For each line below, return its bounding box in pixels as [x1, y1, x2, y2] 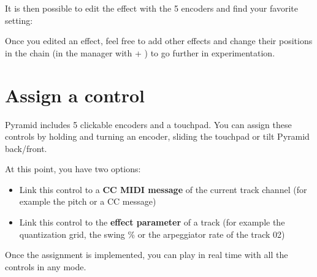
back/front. [5, 142, 47, 154]
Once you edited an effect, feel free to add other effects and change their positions [5, 34, 313, 47]
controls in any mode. [5, 260, 86, 273]
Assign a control [5, 82, 145, 107]
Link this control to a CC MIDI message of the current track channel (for [19, 183, 307, 195]
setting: [5, 13, 33, 26]
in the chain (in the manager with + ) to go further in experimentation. [5, 46, 275, 59]
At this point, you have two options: [5, 162, 141, 175]
